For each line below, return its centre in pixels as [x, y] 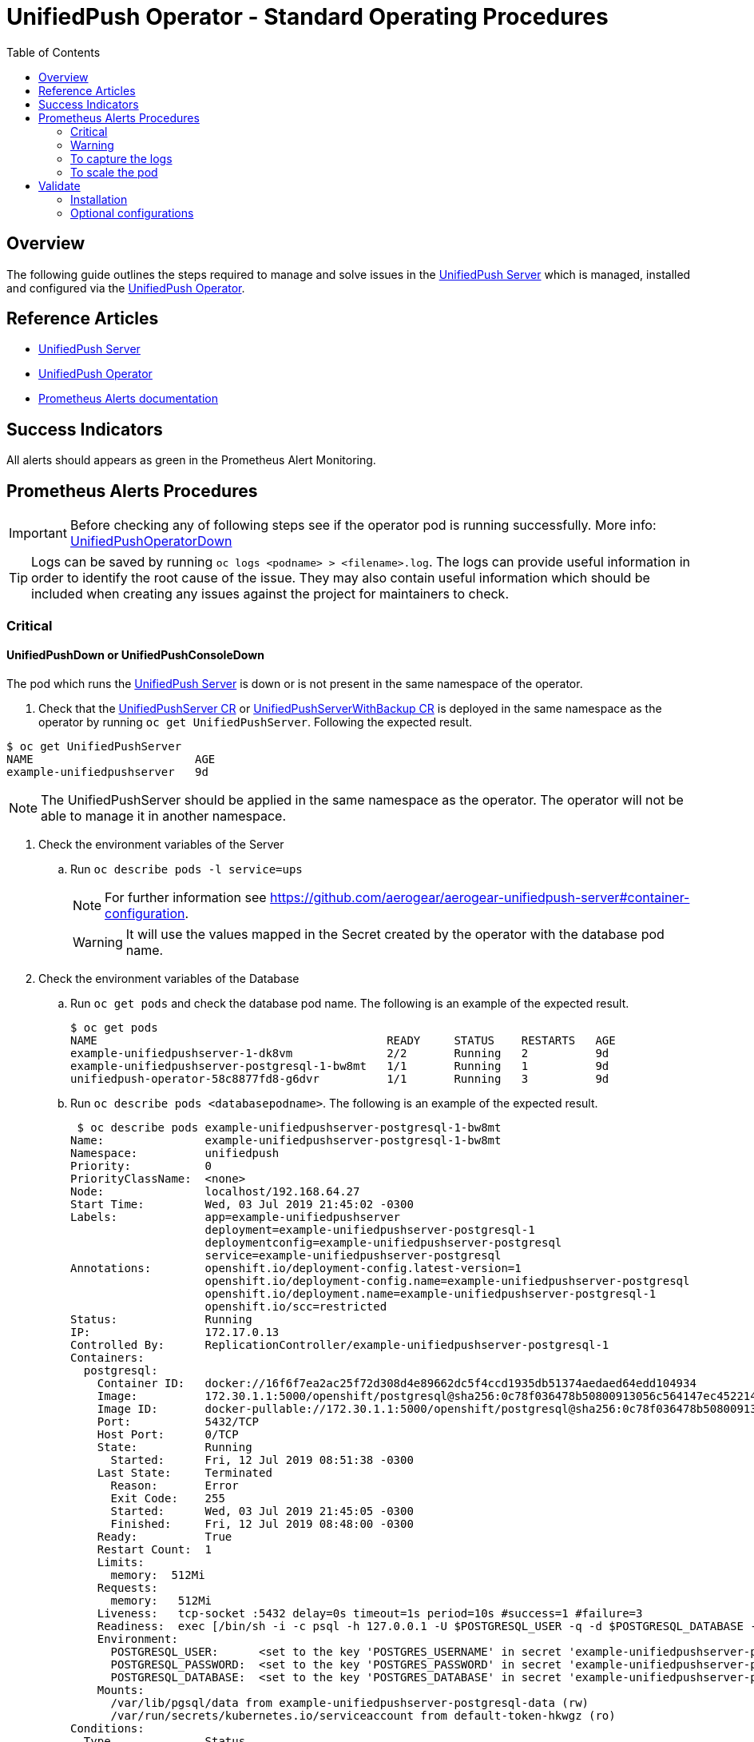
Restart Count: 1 [155, 1549]
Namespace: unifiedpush [175, 1153]
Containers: [107, 1357]
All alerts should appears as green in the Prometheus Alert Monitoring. [191, 460]
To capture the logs [121, 158]
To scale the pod [114, 172]
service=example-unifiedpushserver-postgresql [353, 1255]
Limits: [121, 1562]
